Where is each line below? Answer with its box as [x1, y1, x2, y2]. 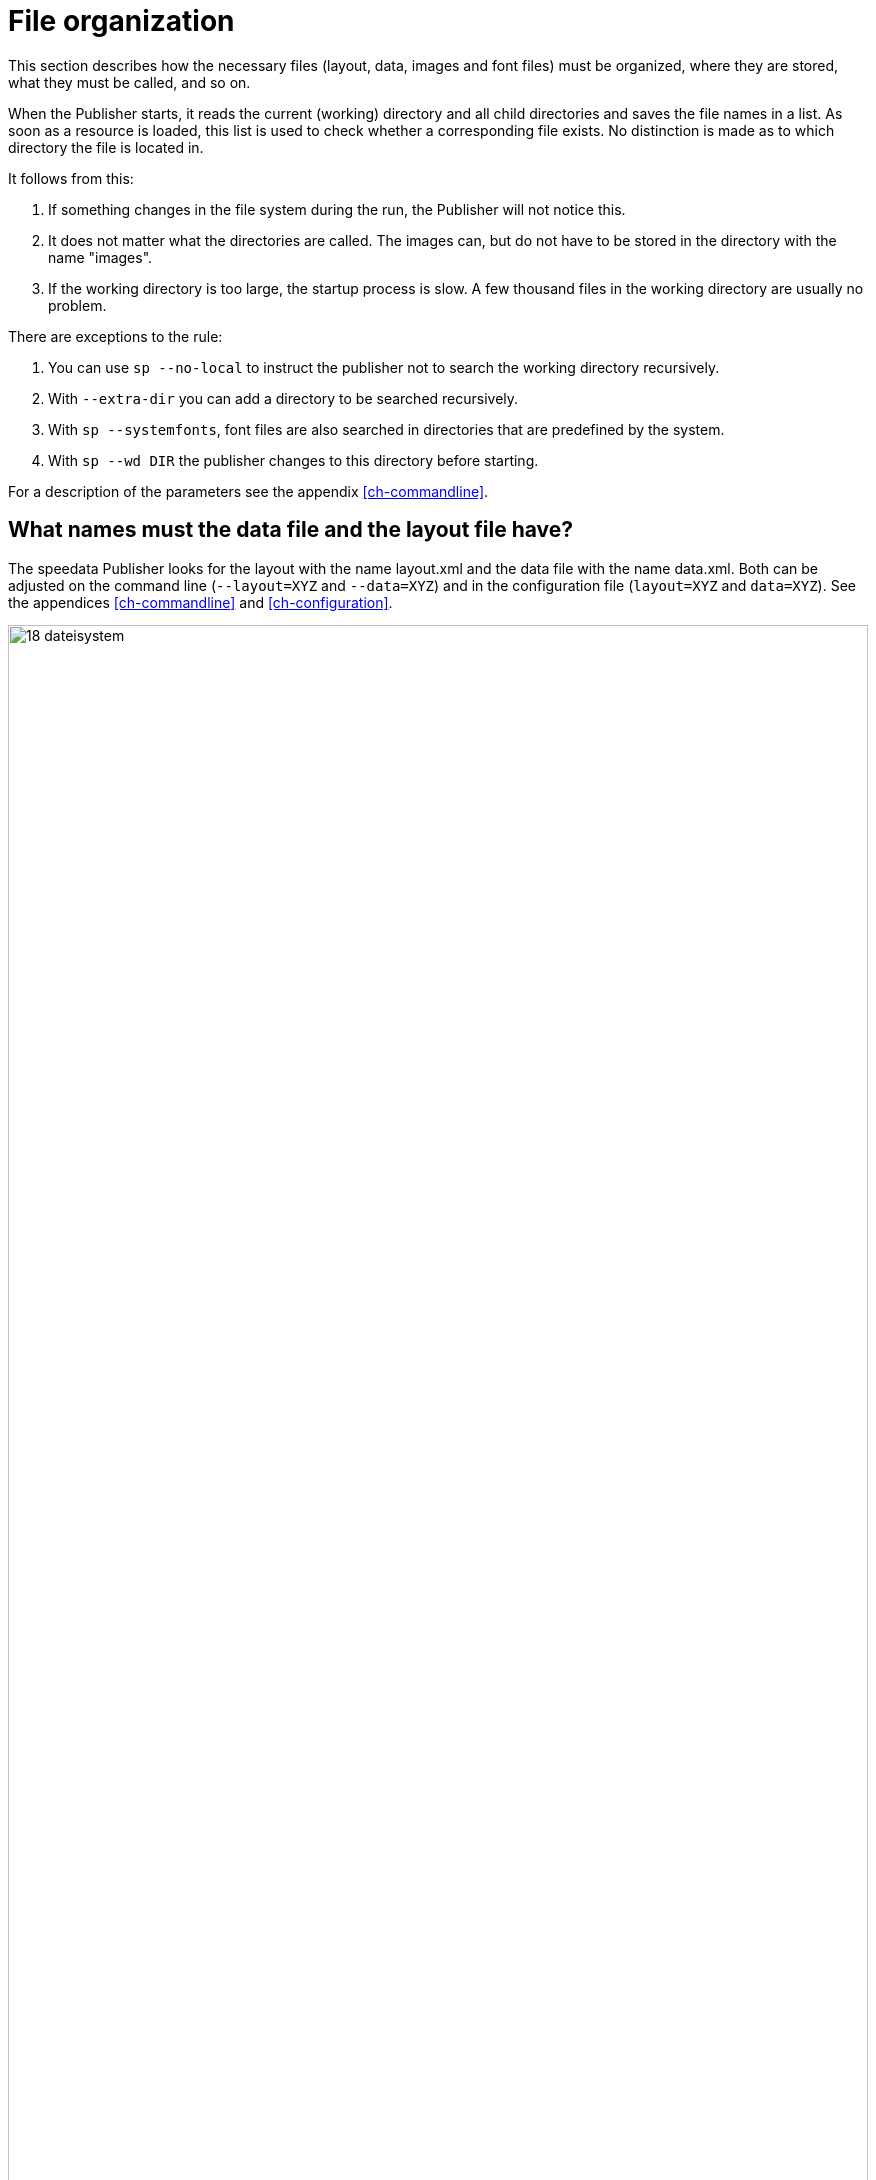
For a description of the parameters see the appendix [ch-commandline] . [8, 482, 489, 500]
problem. [48, 296, 107, 314]
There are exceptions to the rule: [8, 327, 223, 345]
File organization [8, 4, 235, 38]
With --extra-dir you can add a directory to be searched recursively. [48, 389, 519, 407]
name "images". [48, 248, 153, 266]
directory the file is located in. [8, 138, 204, 156]
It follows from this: [8, 169, 134, 187]
